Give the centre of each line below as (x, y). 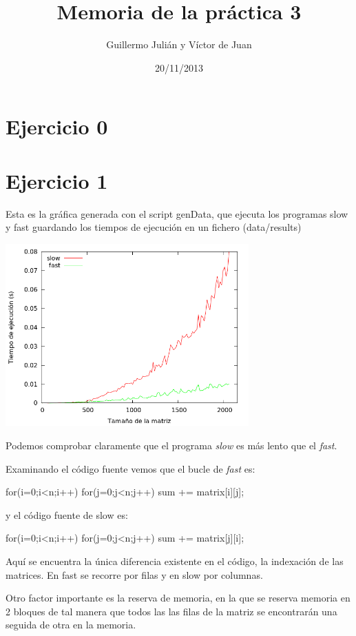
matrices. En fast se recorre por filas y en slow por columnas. (134, 574)
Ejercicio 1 (57, 180)
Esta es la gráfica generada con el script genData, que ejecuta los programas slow (177, 213)
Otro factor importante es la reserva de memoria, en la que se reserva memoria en (178, 598)
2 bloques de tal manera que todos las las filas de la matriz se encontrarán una (171, 611)
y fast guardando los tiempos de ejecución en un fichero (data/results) (154, 227)
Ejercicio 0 (57, 126)
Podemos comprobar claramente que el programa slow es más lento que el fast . (171, 445)
